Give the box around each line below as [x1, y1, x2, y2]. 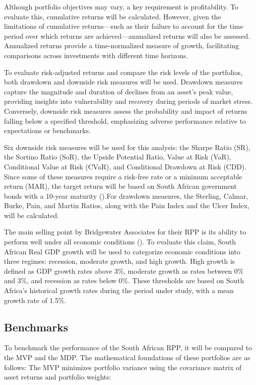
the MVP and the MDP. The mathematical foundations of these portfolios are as [4, 352, 251, 363]
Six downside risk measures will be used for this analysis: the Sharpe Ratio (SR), [4, 142, 251, 152]
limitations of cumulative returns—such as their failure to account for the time [4, 21, 243, 31]
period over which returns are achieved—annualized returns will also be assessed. [4, 30, 250, 41]
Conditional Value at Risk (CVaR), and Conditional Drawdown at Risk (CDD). [4, 161, 247, 171]
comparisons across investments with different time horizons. [4, 50, 188, 60]
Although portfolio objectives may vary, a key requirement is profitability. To [4, 1, 239, 11]
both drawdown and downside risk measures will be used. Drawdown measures [4, 77, 243, 87]
